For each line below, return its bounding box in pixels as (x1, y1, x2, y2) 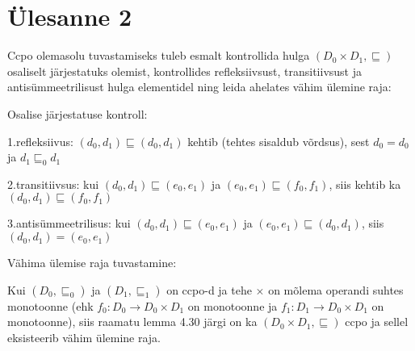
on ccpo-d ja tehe (166, 281, 252, 298)
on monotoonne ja (187, 297, 278, 314)
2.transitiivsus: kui (7, 175, 99, 192)
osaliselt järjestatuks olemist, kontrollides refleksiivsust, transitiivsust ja (7, 62, 362, 79)
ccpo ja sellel (345, 313, 409, 330)
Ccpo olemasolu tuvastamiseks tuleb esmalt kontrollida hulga (7, 47, 310, 64)
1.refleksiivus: (7, 132, 73, 149)
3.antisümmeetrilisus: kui (7, 215, 131, 232)
